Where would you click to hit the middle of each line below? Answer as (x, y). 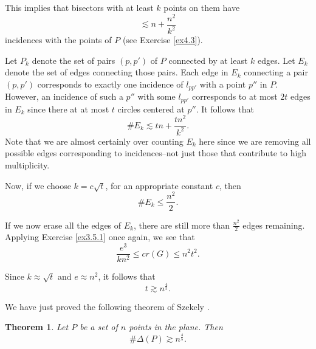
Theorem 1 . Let (37, 327)
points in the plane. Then (176, 327)
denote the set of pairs (74, 60)
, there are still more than (182, 225)
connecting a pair (276, 72)
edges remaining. (274, 225)
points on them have (202, 7)
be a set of (99, 327)
